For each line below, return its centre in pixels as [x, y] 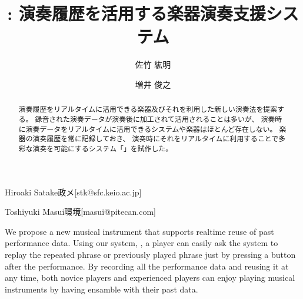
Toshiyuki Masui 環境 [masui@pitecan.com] [80, 212]
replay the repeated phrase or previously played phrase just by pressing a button [150, 254]
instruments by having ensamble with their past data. [101, 289]
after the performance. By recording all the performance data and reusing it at [147, 266]
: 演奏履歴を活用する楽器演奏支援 [136, 13]
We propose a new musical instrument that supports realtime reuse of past [139, 231]
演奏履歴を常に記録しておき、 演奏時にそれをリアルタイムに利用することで [156, 139]
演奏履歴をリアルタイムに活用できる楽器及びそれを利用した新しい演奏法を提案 [148, 109]
